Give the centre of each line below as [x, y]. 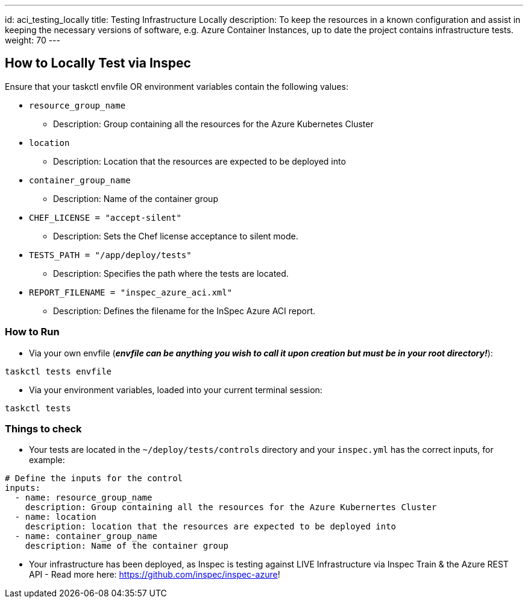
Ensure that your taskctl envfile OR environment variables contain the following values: [177, 86]
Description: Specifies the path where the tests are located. [171, 273]
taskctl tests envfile [58, 371]
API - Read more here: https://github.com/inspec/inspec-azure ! [155, 575]
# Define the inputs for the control [94, 478]
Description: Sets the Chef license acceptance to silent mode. [176, 236]
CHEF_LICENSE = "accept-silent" [105, 217]
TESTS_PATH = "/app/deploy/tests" [110, 255]
